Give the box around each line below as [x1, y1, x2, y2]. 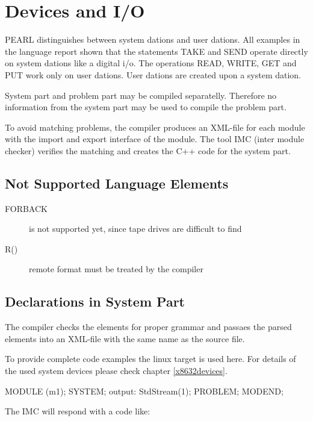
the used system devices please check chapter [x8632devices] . [5, 364, 228, 377]
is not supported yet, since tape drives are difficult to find [29, 222, 242, 235]
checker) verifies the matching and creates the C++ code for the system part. [5, 144, 291, 157]
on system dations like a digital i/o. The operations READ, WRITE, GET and [5, 57, 297, 69]
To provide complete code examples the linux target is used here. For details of [5, 352, 296, 365]
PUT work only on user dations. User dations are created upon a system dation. [5, 68, 302, 81]
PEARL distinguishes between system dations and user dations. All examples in [5, 33, 300, 46]
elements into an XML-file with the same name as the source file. [5, 332, 245, 345]
